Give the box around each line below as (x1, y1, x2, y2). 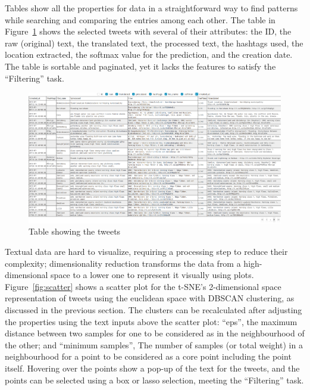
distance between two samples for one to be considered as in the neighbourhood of (5, 327, 305, 339)
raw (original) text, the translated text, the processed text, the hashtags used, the (5, 36, 303, 49)
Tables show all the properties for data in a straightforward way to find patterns (5, 2, 298, 14)
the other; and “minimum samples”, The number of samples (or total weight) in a (5, 338, 303, 351)
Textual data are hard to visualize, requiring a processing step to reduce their (5, 245, 288, 257)
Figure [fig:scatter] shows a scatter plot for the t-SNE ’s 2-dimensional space (5, 280, 281, 292)
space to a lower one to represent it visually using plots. (51, 269, 254, 281)
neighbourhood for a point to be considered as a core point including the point (5, 350, 292, 363)
